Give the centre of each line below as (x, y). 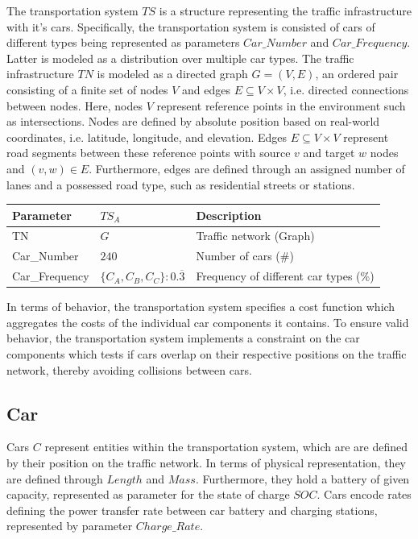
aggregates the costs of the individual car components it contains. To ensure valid (208, 322)
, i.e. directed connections (346, 89)
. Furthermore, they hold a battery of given (302, 478)
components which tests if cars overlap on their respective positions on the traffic (207, 354)
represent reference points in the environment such (281, 105)
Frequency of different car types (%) (285, 276)
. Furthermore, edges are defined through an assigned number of (247, 168)
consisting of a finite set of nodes (87, 89)
